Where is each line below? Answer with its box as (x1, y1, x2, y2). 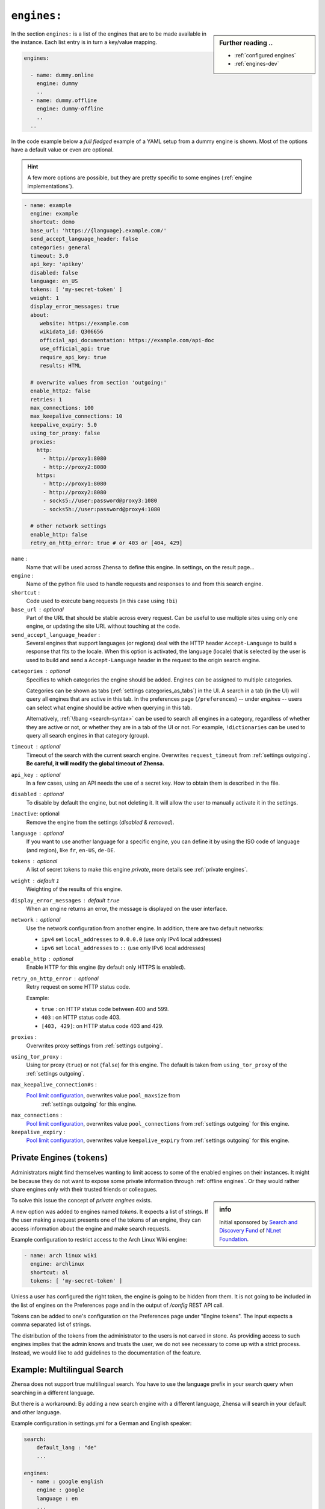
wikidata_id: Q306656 (39, 328, 104, 335)
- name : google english (30, 1478, 104, 1485)
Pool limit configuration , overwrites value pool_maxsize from (26, 1092, 181, 1099)
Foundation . (219, 1235, 249, 1243)
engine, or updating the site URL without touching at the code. (26, 622, 181, 630)
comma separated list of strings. (11, 1321, 91, 1328)
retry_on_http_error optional (11, 975, 99, 982)
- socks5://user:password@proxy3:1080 (43, 497, 158, 504)
